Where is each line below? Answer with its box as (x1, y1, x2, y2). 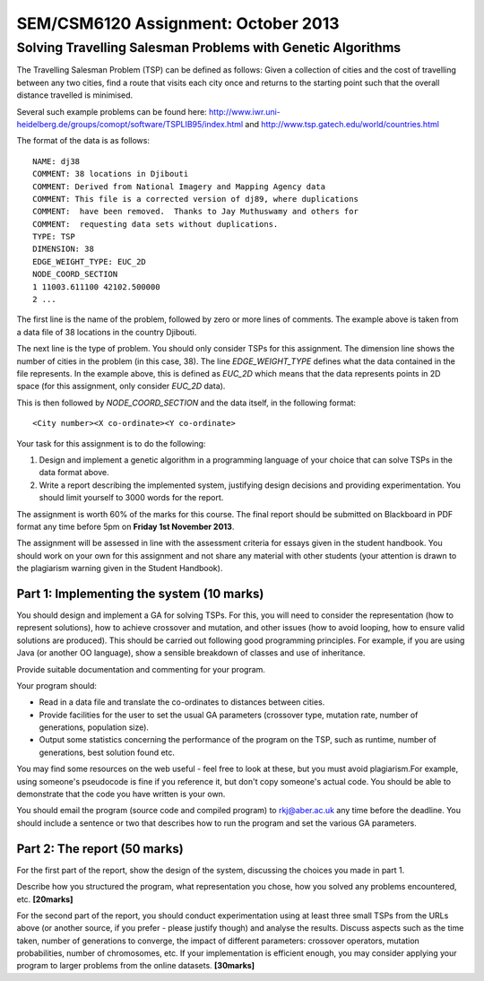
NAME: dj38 (32, 156, 81, 166)
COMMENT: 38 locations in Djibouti (32, 169, 189, 179)
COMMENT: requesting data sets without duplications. (32, 219, 279, 229)
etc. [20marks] (16, 893, 73, 905)
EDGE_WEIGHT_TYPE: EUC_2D (32, 256, 147, 266)
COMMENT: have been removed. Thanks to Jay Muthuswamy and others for (32, 206, 359, 217)
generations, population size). (39, 722, 150, 733)
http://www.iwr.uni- (209, 106, 281, 117)
